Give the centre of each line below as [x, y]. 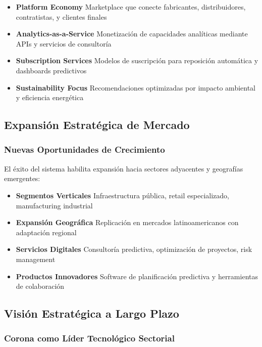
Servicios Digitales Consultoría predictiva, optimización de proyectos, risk [134, 249]
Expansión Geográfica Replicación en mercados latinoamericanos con [127, 222]
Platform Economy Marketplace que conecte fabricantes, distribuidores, [131, 7]
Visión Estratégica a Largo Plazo [92, 313]
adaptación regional [46, 232]
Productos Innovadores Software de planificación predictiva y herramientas [137, 276]
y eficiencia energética [50, 97]
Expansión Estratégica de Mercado [97, 125]
